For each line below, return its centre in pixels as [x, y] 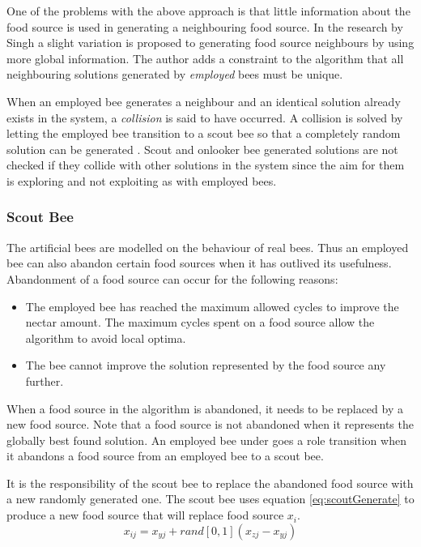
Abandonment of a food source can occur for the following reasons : [172, 278]
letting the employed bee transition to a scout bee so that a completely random [204, 133]
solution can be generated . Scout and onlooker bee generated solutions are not [202, 149]
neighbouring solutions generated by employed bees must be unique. [175, 74]
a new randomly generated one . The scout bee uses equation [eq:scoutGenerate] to [210, 499]
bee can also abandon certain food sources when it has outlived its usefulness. [199, 263]
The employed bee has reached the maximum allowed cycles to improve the [212, 306]
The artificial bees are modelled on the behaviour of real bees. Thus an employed [208, 247]
